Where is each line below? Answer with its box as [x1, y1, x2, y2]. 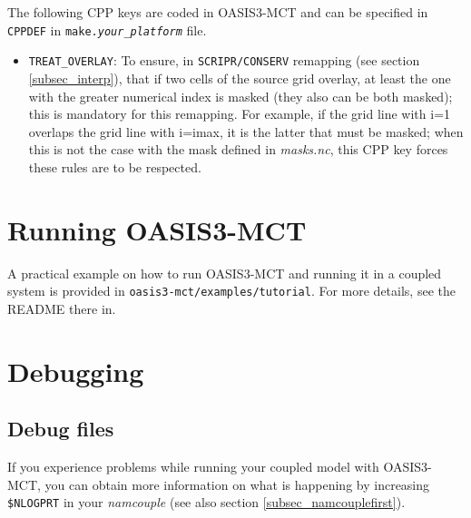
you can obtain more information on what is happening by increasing [44, 474, 430, 494]
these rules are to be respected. [28, 157, 201, 176]
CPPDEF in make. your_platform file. [7, 20, 207, 39]
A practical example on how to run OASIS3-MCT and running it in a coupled [7, 263, 442, 282]
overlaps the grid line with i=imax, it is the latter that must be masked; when [28, 122, 464, 141]
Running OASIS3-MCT [7, 210, 307, 248]
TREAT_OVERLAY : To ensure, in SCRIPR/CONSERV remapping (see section [28, 51, 420, 70]
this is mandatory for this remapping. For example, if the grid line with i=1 [28, 104, 451, 123]
